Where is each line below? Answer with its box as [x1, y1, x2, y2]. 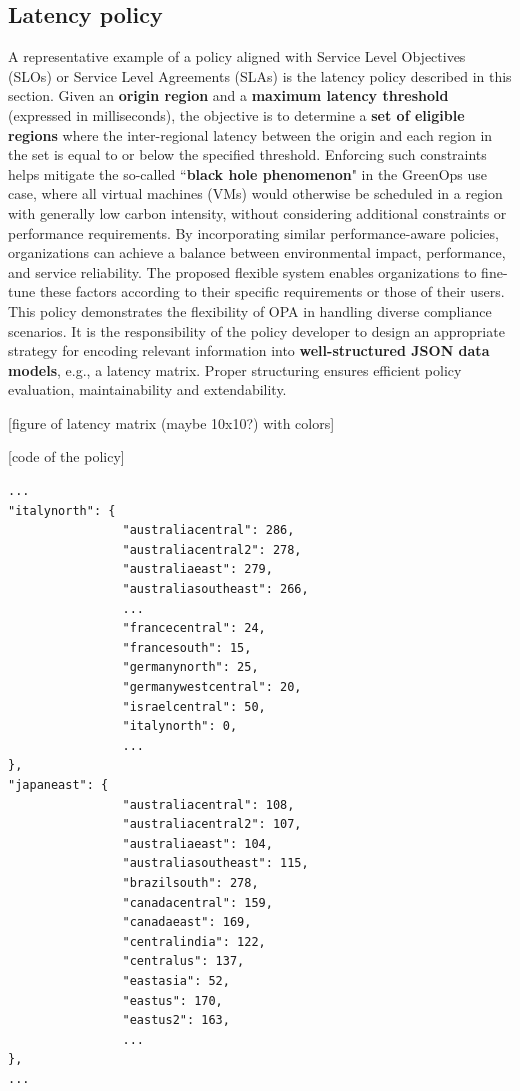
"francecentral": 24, [122, 621, 266, 636]
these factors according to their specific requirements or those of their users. [39, 281, 505, 302]
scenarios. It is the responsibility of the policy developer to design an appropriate [8, 320, 505, 341]
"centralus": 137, [122, 954, 245, 969]
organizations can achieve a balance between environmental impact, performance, [8, 242, 506, 263]
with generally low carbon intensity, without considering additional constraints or [8, 202, 507, 223]
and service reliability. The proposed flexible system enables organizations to [8, 261, 477, 282]
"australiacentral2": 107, [122, 817, 302, 832]
